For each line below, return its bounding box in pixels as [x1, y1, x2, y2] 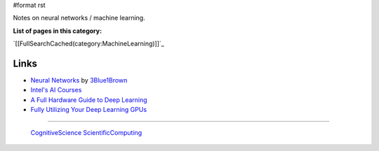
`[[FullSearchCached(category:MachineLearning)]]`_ [13, 39, 164, 48]
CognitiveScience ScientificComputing [30, 128, 142, 136]
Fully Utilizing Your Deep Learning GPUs [30, 106, 147, 114]
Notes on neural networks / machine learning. [13, 14, 145, 22]
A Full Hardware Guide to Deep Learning [30, 95, 147, 104]
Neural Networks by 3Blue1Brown [30, 76, 128, 85]
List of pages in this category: [13, 27, 102, 35]
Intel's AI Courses [30, 86, 82, 94]
